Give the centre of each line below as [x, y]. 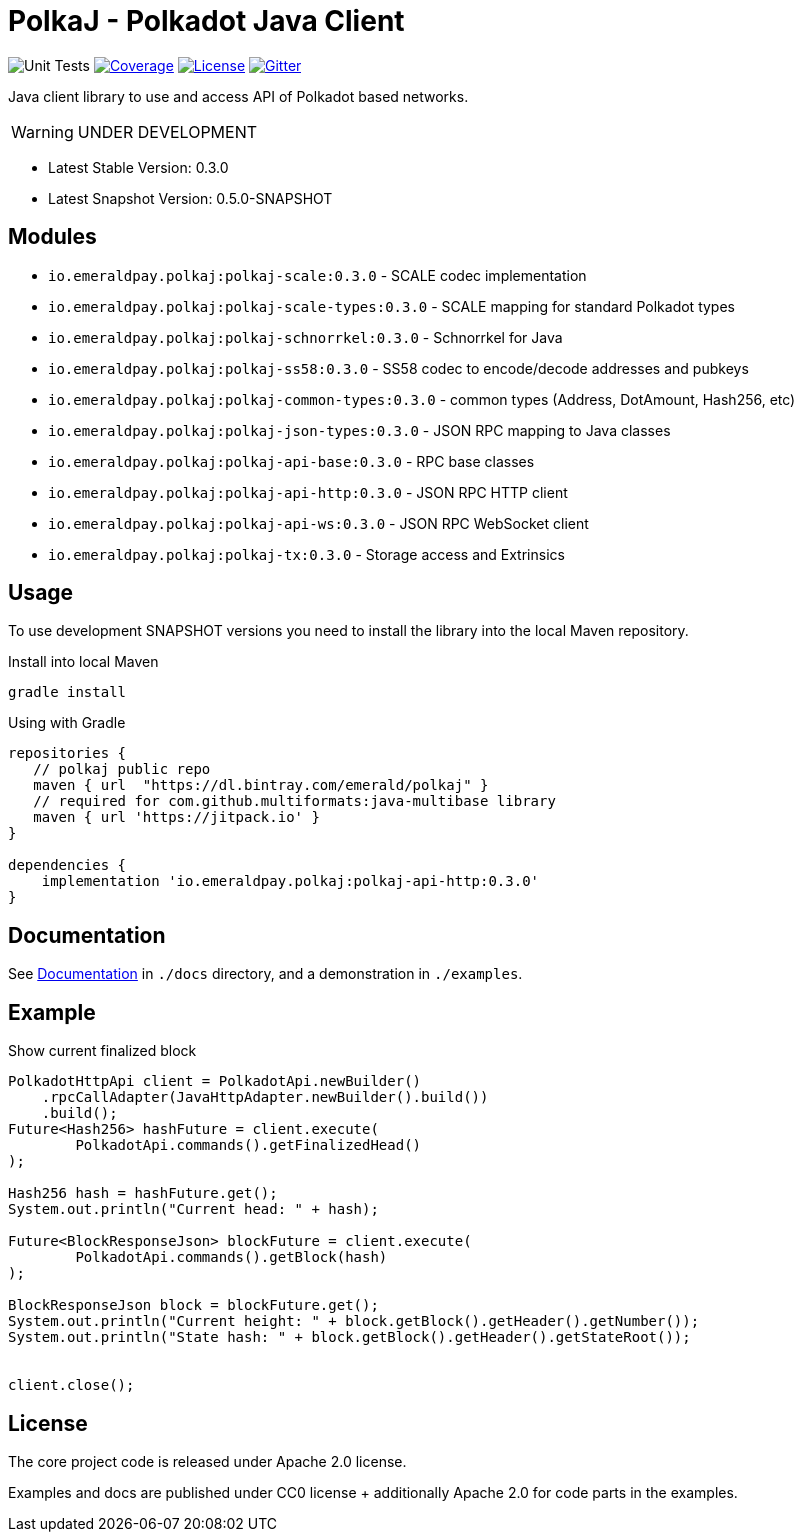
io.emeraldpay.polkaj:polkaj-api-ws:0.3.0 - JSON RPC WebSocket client [318, 523]
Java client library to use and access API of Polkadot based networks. [238, 96]
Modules [52, 237]
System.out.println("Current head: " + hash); [193, 1209]
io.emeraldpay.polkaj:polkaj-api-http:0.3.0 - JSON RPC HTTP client [308, 492]
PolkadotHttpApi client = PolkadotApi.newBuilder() [215, 1081]
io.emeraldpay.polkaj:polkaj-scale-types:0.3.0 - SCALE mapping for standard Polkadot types [391, 306]
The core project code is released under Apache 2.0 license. [207, 1461]
